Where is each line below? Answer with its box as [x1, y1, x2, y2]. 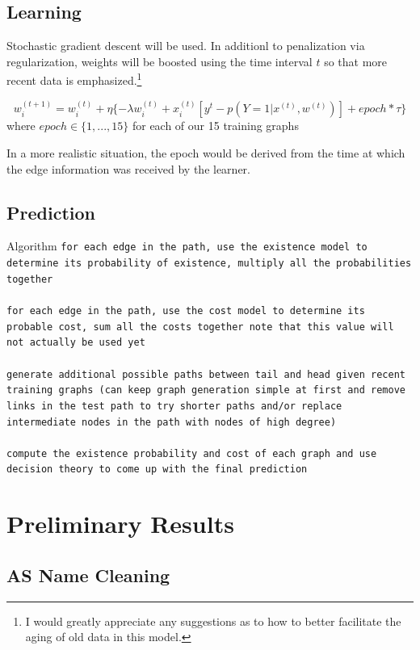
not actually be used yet [6, 337, 145, 349]
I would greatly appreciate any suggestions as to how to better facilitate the [25, 612, 401, 629]
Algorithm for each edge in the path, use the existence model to [6, 237, 367, 254]
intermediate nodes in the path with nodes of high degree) [6, 416, 337, 428]
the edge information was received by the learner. [6, 160, 250, 177]
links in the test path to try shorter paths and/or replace [6, 400, 342, 412]
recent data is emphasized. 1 [6, 69, 142, 89]
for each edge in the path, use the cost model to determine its [6, 305, 365, 317]
